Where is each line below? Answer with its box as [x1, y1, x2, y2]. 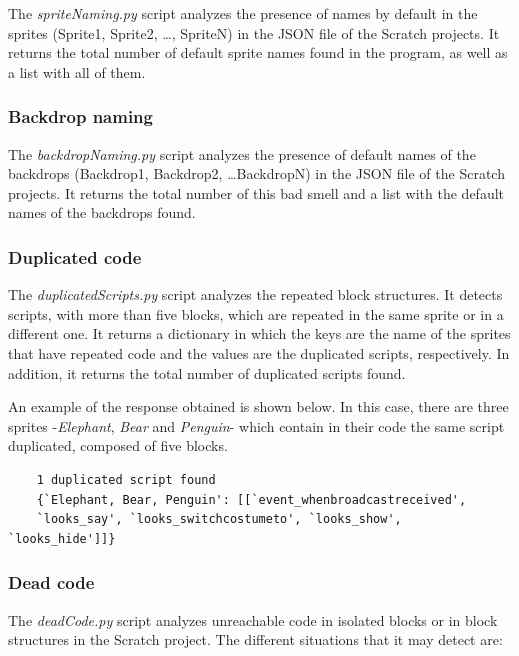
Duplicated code [8, 244, 142, 269]
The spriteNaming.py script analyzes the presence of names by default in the [8, 3, 478, 23]
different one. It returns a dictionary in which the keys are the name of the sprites [8, 323, 511, 344]
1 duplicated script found [36, 472, 216, 487]
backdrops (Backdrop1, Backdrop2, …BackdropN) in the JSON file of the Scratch [8, 163, 505, 184]
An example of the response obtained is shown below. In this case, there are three [8, 396, 509, 417]
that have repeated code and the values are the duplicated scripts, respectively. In [8, 342, 510, 363]
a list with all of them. [8, 61, 146, 82]
